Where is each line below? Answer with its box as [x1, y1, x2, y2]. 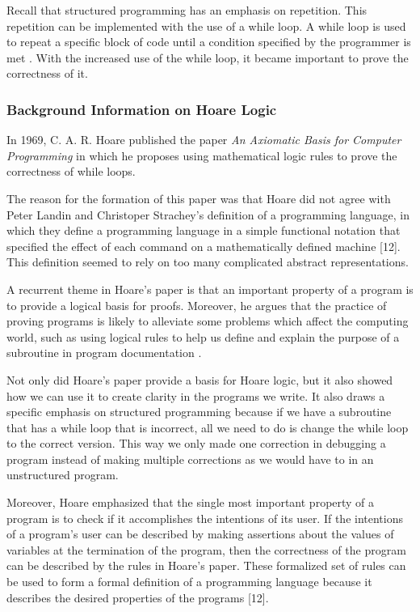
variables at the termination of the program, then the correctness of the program [6, 541, 406, 558]
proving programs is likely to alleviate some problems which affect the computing [6, 312, 409, 329]
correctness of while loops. [6, 163, 136, 180]
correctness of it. [6, 65, 88, 82]
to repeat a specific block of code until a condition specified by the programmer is [6, 33, 411, 50]
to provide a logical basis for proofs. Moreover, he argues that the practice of [6, 296, 387, 313]
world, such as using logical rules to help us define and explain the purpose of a [6, 328, 400, 345]
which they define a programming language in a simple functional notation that [6, 222, 401, 239]
